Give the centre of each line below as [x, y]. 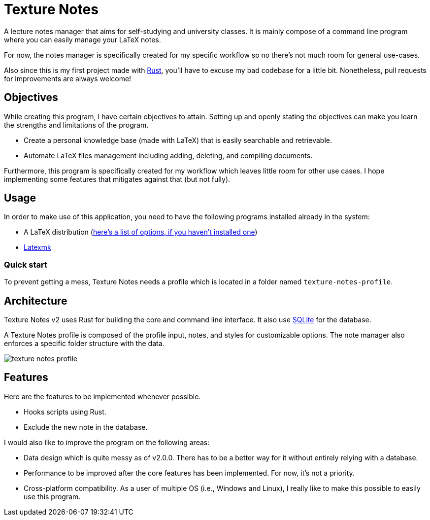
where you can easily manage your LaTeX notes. [83, 39]
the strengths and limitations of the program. [76, 125]
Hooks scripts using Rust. [65, 412]
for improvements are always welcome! [68, 78]
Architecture [36, 301]
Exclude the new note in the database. [86, 427]
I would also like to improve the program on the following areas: [107, 442]
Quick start [26, 264]
